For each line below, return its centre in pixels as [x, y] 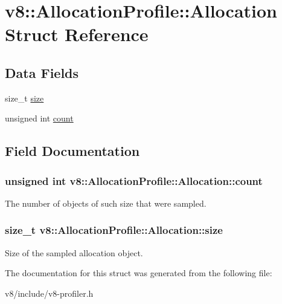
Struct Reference [77, 34]
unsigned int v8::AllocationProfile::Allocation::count [134, 180]
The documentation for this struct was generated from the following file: [139, 273]
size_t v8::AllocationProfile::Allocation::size [114, 230]
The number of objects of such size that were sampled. [106, 203]
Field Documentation [72, 151]
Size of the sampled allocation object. [74, 252]
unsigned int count [39, 118]
